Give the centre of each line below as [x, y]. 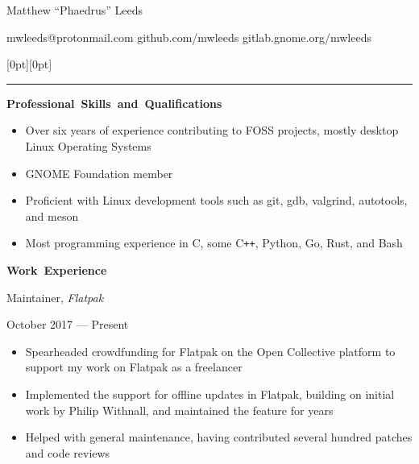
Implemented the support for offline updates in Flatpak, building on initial [210, 394]
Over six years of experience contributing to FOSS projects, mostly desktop [212, 130]
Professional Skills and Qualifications [114, 103]
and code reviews [68, 452]
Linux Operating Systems [88, 145]
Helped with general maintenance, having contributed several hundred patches [219, 437]
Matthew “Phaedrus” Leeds [75, 10]
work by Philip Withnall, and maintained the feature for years [179, 410]
